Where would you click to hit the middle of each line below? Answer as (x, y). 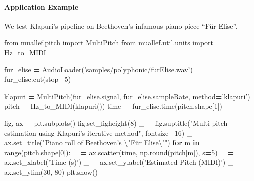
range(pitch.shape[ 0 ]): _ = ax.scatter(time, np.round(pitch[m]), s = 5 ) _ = (119, 152)
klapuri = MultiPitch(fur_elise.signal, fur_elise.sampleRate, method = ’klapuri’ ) (127, 96)
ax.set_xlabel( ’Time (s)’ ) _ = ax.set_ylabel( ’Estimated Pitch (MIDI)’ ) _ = (123, 162)
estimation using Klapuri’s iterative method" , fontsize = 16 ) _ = (102, 132)
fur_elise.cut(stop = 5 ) (38, 79)
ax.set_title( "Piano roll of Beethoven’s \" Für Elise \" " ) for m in (102, 143)
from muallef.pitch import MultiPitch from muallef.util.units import (109, 42)
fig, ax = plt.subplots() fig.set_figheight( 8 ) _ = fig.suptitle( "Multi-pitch (116, 122)
